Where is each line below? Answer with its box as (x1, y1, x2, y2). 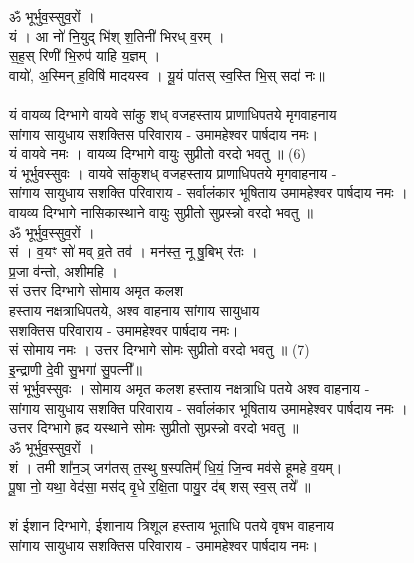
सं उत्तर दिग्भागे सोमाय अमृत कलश (9, 280, 184, 301)
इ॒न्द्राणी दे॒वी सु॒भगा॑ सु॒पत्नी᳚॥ (9, 358, 142, 379)
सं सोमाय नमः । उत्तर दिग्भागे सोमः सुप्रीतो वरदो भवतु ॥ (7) (9, 339, 310, 360)
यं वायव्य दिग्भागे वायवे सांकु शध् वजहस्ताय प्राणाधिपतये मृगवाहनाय (9, 103, 337, 124)
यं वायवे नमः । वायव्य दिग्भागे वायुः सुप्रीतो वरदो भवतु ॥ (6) (9, 143, 306, 164)
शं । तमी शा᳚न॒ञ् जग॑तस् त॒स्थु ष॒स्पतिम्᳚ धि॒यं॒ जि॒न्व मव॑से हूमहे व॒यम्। (9, 456, 343, 477)
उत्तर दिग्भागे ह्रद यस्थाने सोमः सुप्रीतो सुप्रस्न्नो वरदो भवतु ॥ (9, 417, 299, 438)
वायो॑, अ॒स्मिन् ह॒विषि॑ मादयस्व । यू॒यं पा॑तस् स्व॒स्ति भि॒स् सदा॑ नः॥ (9, 64, 325, 85)
